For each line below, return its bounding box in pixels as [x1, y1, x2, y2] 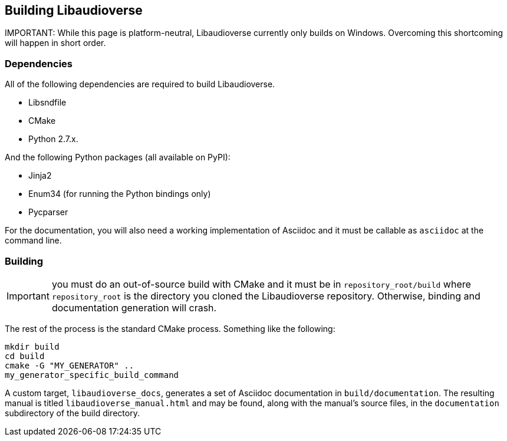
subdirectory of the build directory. [5, 407, 140, 418]
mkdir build [5, 341, 60, 351]
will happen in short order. [5, 38, 106, 48]
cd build [5, 351, 45, 361]
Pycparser [28, 207, 68, 218]
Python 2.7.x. [28, 134, 78, 144]
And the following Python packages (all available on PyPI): [5, 152, 231, 163]
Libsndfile [28, 97, 67, 108]
